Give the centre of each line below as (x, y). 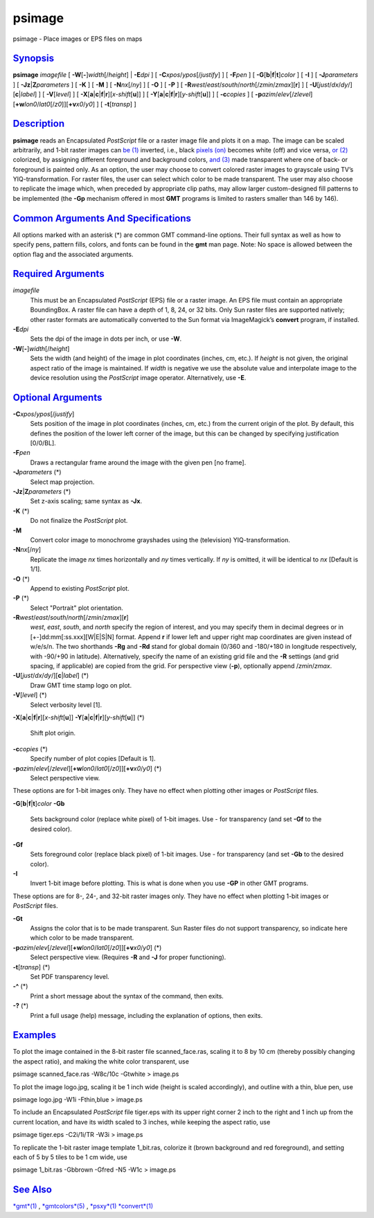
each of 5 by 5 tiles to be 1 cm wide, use (70, 1157)
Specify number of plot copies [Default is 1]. (93, 759)
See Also (32, 1190)
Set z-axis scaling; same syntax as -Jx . (86, 501)
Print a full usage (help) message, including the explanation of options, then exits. (146, 1015)
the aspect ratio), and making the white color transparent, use (101, 1061)
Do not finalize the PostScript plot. (79, 521)
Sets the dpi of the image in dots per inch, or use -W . (106, 339)
